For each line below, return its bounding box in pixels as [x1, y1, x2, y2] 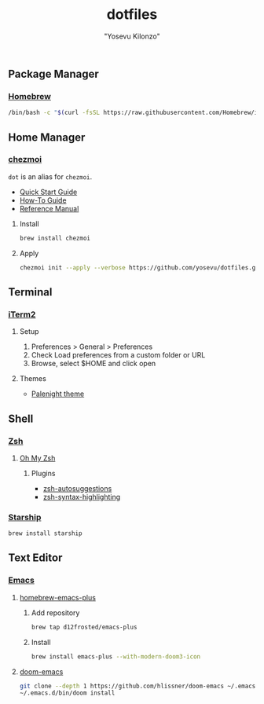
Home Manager [8, 130, 86, 144]
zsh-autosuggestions [42, 483, 112, 493]
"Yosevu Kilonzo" [103, 31, 161, 41]
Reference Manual [19, 203, 79, 213]
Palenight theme [31, 389, 85, 398]
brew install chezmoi [19, 234, 90, 242]
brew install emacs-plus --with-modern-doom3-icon [31, 652, 201, 661]
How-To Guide [19, 195, 67, 205]
